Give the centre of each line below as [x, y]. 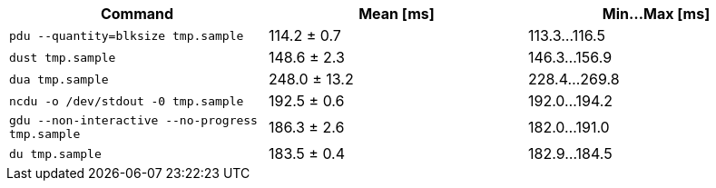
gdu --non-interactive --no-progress [133, 120]
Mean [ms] [397, 14]
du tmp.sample [55, 153]
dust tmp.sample [63, 57]
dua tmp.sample [59, 79]
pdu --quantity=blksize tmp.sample [127, 35]
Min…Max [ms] [656, 14]
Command [137, 14]
